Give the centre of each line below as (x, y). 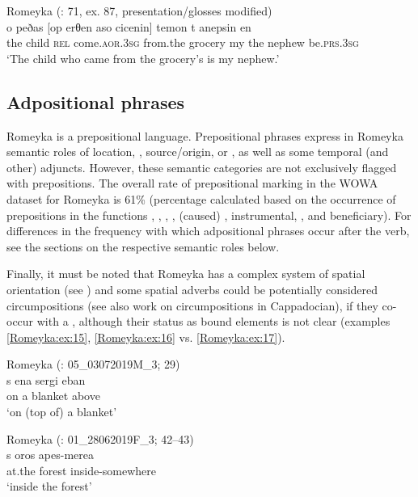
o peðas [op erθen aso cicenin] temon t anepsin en (129, 26)
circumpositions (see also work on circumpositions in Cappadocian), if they (192, 305)
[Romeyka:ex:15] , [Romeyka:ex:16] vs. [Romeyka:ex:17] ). (146, 337)
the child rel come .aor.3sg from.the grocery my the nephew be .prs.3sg (183, 42)
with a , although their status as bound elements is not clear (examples (213, 321)
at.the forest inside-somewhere (82, 470)
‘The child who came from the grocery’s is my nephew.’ (143, 58)
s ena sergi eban (46, 379)
